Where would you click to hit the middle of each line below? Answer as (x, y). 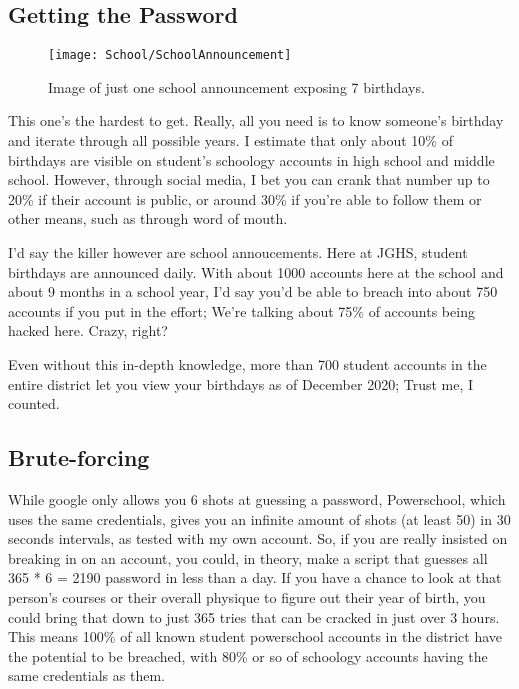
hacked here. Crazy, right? (88, 330)
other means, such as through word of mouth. (148, 218)
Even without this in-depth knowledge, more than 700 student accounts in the (247, 363)
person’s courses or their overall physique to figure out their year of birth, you (247, 596)
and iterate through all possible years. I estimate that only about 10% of (230, 140)
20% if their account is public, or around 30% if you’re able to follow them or (245, 198)
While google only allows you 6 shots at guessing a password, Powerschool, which (257, 498)
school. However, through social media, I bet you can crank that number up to (249, 179)
